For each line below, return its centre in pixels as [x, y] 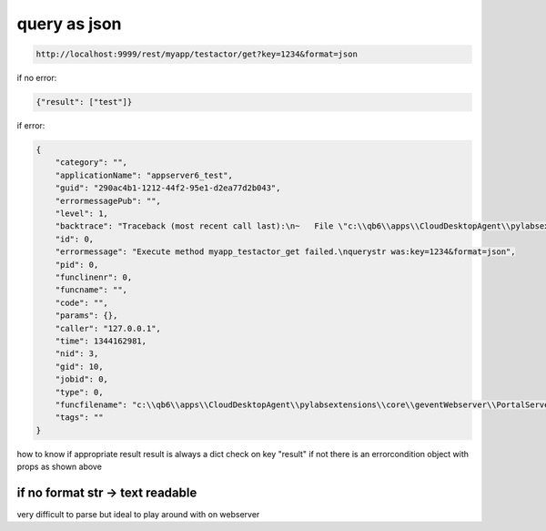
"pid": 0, [77, 265]
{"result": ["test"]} [84, 102]
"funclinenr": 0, [94, 277]
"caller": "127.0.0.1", [108, 328]
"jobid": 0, [82, 379]
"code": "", [82, 302]
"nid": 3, [77, 354]
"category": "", [91, 163]
